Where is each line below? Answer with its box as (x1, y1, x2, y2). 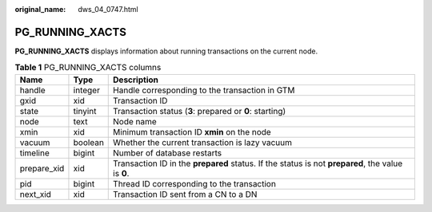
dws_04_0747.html (78, 5, 139, 14)
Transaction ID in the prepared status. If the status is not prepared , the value (113, 158, 403, 169)
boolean (73, 136, 104, 147)
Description (113, 74, 159, 85)
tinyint (73, 105, 97, 116)
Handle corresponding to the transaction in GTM (113, 84, 295, 96)
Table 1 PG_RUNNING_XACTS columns (14, 62, 162, 73)
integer (73, 84, 100, 96)
